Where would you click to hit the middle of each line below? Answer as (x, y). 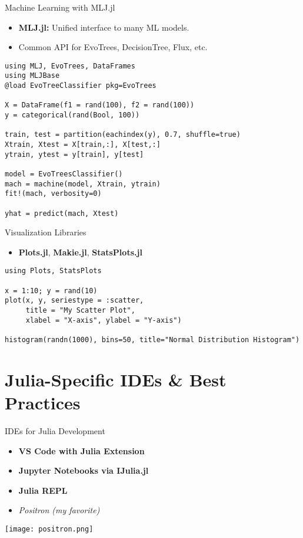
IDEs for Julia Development (55, 431)
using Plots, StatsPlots (53, 271)
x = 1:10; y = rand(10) (51, 291)
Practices (43, 403)
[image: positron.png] (49, 529)
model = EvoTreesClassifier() (64, 174)
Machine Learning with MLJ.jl (60, 7)
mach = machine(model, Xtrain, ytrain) (83, 184)
